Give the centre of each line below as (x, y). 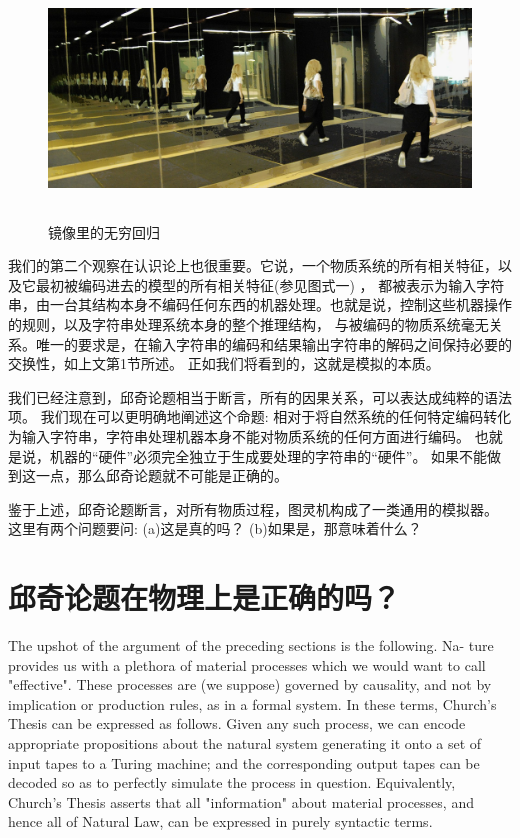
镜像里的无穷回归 (104, 231)
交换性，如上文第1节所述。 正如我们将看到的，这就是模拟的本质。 (224, 363)
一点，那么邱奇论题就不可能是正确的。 (161, 475)
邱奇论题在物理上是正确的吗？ (204, 597)
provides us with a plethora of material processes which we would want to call (247, 664)
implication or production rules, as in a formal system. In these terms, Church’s (252, 703)
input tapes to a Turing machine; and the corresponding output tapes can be (244, 762)
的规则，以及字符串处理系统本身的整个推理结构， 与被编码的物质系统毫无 (248, 323)
